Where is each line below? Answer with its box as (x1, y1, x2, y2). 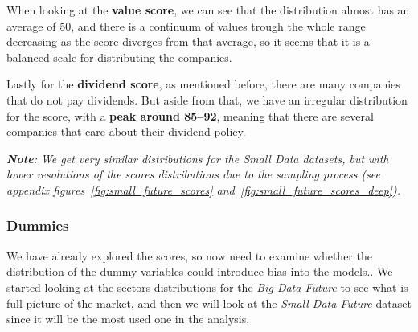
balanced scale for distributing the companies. (6, 48, 232, 65)
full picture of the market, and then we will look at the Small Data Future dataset (6, 294, 412, 311)
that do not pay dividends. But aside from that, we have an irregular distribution (6, 91, 408, 108)
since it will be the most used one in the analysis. (6, 310, 250, 327)
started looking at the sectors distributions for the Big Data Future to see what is (6, 278, 408, 295)
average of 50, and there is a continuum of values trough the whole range (6, 17, 366, 34)
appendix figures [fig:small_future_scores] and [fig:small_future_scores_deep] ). (6, 181, 400, 198)
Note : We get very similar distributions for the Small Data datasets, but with (6, 150, 389, 166)
